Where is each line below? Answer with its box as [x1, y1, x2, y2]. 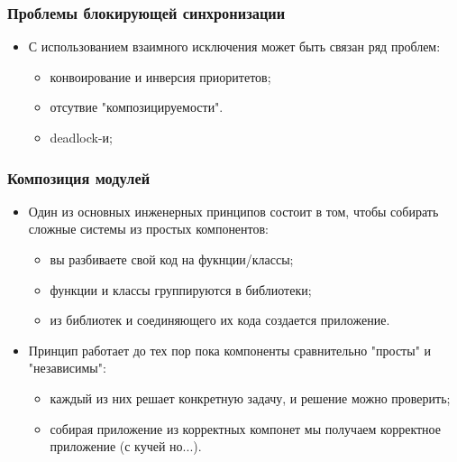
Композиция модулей [7, 166, 151, 189]
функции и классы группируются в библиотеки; [50, 280, 312, 299]
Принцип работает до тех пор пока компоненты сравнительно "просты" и [28, 340, 432, 359]
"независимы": [28, 358, 106, 377]
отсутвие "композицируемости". [50, 97, 224, 116]
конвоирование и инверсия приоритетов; [50, 67, 271, 86]
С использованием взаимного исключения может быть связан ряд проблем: [28, 37, 441, 56]
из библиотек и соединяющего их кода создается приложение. [50, 310, 390, 329]
